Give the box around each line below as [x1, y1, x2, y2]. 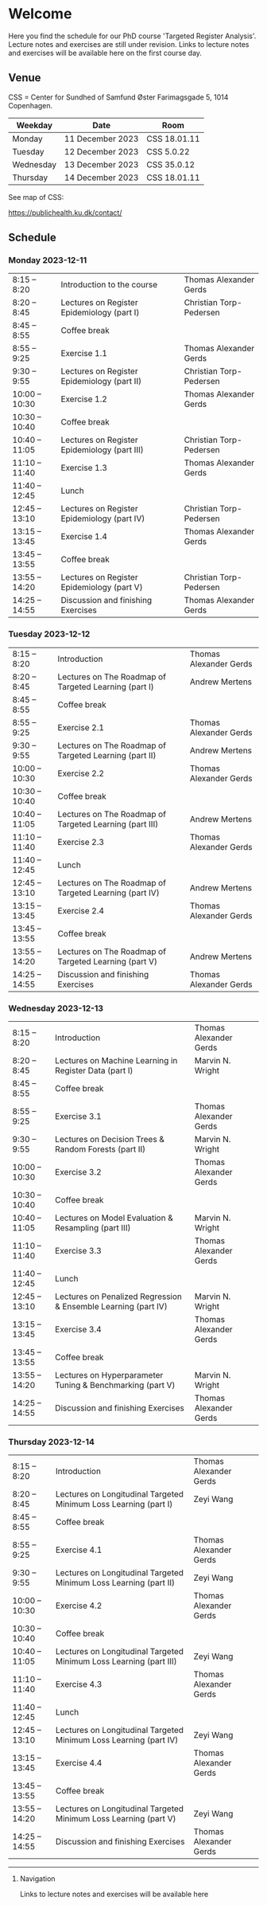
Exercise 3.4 [55, 1324, 102, 1335]
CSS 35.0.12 [146, 158, 195, 170]
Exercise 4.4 [55, 1758, 103, 1769]
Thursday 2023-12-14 [8, 1436, 95, 1447]
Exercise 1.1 [60, 348, 107, 359]
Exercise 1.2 [60, 393, 107, 405]
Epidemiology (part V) [60, 582, 143, 593]
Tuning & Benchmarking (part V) [55, 1379, 176, 1391]
